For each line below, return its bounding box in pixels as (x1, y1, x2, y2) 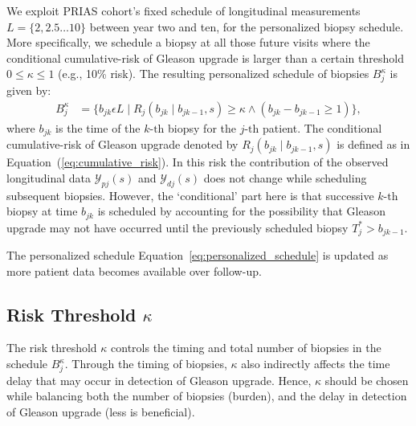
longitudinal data (6, 169, 92, 186)
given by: (6, 82, 51, 99)
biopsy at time (6, 203, 78, 219)
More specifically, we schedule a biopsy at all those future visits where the (6, 34, 370, 51)
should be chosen (324, 371, 409, 388)
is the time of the (55, 119, 141, 136)
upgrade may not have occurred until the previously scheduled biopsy (6, 219, 349, 236)
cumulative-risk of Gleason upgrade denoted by (6, 136, 239, 153)
